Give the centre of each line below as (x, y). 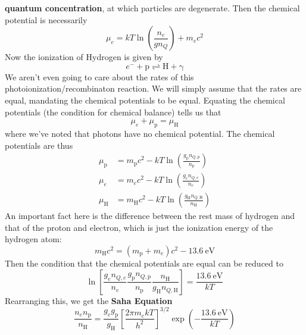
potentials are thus (39, 145)
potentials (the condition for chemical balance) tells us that (113, 112)
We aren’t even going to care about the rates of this (99, 76)
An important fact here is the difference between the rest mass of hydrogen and (150, 216)
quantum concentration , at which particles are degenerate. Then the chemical (152, 8)
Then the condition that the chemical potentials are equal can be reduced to (144, 263)
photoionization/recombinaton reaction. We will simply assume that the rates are (153, 88)
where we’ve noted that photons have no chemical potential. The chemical (140, 133)
